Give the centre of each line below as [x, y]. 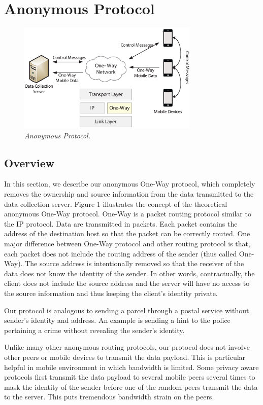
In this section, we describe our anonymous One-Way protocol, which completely [130, 184]
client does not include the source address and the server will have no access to [127, 283]
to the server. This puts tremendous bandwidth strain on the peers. [109, 397]
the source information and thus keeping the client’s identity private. [111, 293]
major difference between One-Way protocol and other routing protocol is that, [127, 244]
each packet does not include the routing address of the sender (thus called [121, 253]
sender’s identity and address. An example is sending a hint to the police [117, 320]
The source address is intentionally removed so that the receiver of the [135, 263]
